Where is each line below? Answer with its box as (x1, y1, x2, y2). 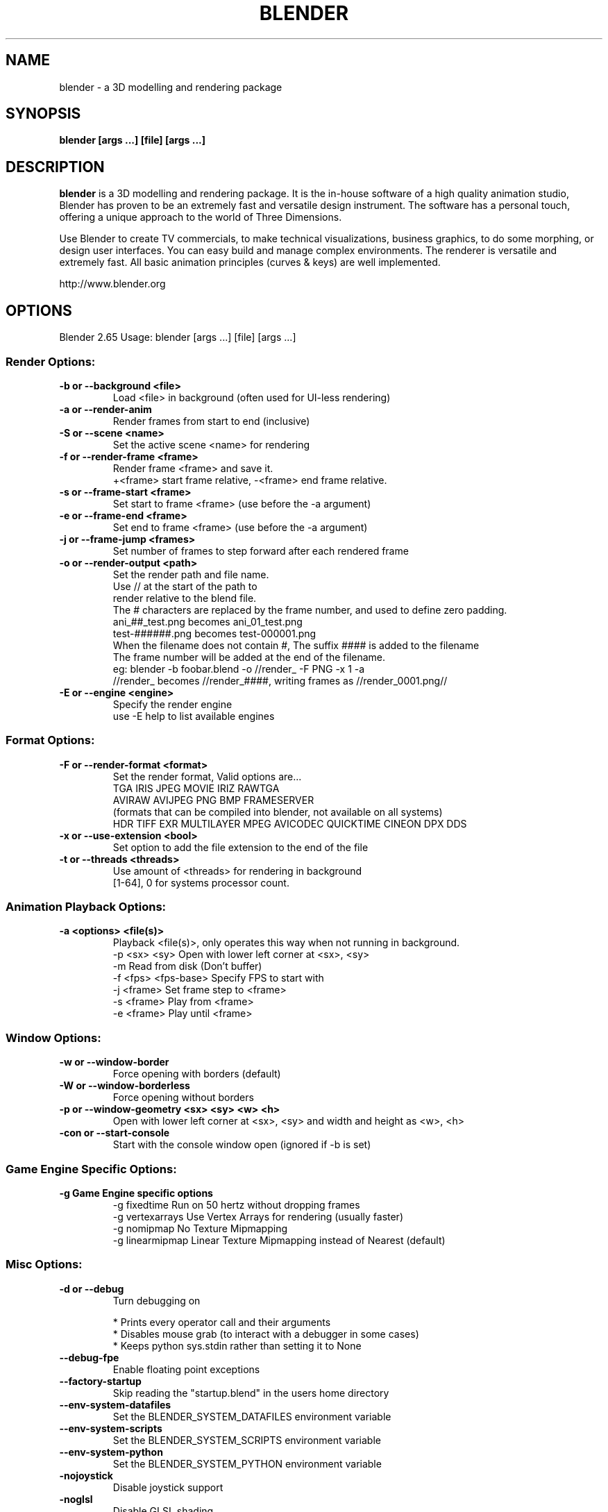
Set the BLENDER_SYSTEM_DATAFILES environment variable (112, 1410, 391, 1422)
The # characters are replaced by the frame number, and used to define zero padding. (112, 603, 507, 616)
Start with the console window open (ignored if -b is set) (112, 1139, 371, 1151)
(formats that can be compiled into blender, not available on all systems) (112, 805, 443, 818)
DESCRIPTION (6, 158, 105, 176)
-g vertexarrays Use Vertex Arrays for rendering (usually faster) (112, 1210, 403, 1223)
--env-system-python (59, 1445, 163, 1458)
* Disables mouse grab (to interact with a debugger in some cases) (112, 1327, 419, 1340)
